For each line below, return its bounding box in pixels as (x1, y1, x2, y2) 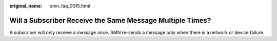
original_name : (9, 3, 43, 9)
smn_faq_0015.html (50, 3, 91, 9)
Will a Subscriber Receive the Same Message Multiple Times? (9, 16, 211, 25)
